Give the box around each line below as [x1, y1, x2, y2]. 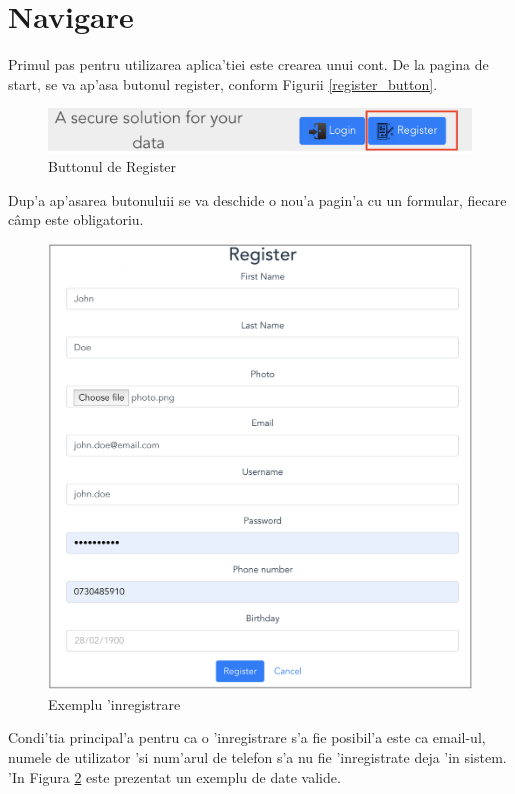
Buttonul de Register [48, 156, 177, 177]
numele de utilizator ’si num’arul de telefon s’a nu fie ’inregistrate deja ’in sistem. [8, 747, 507, 767]
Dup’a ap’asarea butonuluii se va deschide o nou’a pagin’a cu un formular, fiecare [8, 189, 507, 210]
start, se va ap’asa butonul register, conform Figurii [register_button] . [8, 73, 438, 94]
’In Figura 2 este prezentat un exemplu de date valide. [8, 766, 341, 787]
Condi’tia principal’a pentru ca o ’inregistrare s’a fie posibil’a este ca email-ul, [8, 727, 486, 748]
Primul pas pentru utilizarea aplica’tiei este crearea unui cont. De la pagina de [8, 54, 489, 75]
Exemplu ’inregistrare [48, 693, 181, 714]
